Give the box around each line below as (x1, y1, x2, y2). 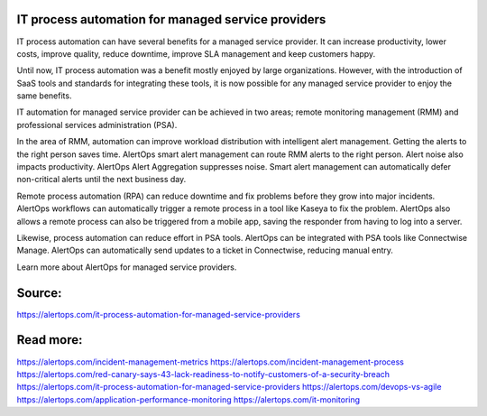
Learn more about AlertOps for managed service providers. (16, 262, 237, 273)
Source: (16, 285, 62, 300)
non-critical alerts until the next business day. (16, 174, 187, 185)
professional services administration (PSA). (16, 119, 178, 130)
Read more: (16, 332, 83, 347)
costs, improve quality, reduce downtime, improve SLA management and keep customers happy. (16, 48, 376, 59)
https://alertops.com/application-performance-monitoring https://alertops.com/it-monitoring (16, 393, 361, 405)
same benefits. (16, 90, 72, 101)
